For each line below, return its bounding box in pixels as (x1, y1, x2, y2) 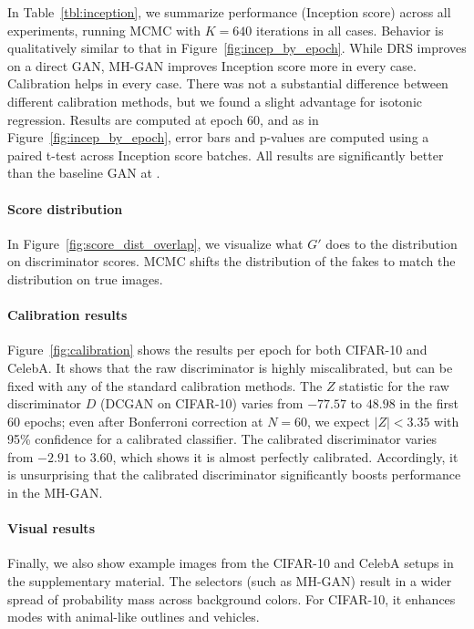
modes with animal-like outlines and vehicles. (7, 607, 260, 626)
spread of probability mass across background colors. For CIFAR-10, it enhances (7, 589, 456, 608)
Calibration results (7, 305, 128, 325)
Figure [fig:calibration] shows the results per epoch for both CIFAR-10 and (7, 340, 428, 359)
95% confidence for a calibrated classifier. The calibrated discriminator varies (7, 429, 438, 449)
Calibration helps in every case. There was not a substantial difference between (7, 74, 448, 93)
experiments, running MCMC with (7, 20, 201, 39)
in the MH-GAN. (7, 483, 103, 502)
